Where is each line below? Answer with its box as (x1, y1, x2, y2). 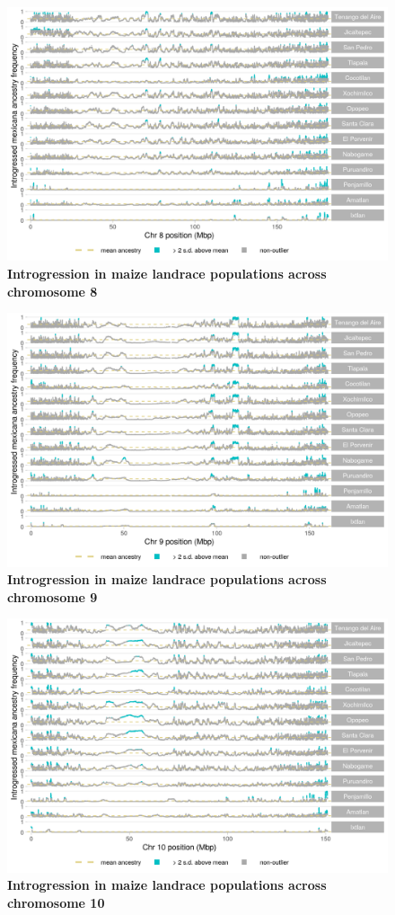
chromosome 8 (7, 281, 98, 300)
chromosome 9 (7, 587, 98, 606)
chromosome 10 (7, 893, 105, 911)
